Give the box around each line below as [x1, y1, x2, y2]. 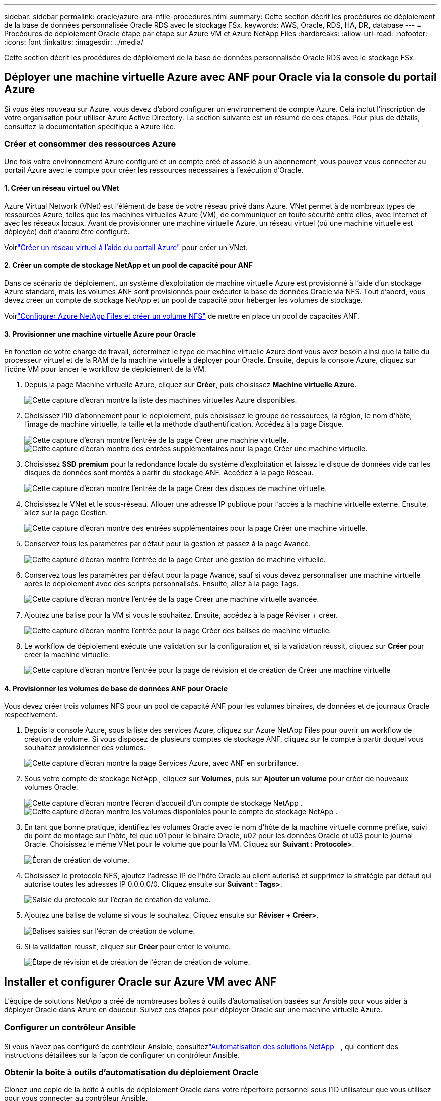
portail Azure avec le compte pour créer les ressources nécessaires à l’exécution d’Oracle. [4, 165, 304, 174]
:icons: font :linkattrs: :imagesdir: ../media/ [4, 38, 144, 46]
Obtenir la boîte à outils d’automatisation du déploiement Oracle [4, 1067, 259, 1078]
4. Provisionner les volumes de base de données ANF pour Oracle [4, 684, 228, 693]
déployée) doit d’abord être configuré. [4, 227, 130, 236]
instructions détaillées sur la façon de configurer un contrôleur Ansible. [4, 1050, 240, 1059]
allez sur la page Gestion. [24, 508, 108, 517]
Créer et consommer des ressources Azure [4, 139, 176, 149]
